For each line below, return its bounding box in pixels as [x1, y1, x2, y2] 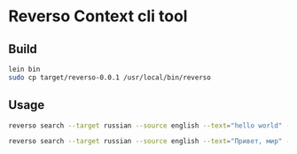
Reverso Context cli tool [8, 6, 188, 27]
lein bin [8, 65, 41, 73]
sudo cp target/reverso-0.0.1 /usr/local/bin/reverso [8, 73, 212, 81]
